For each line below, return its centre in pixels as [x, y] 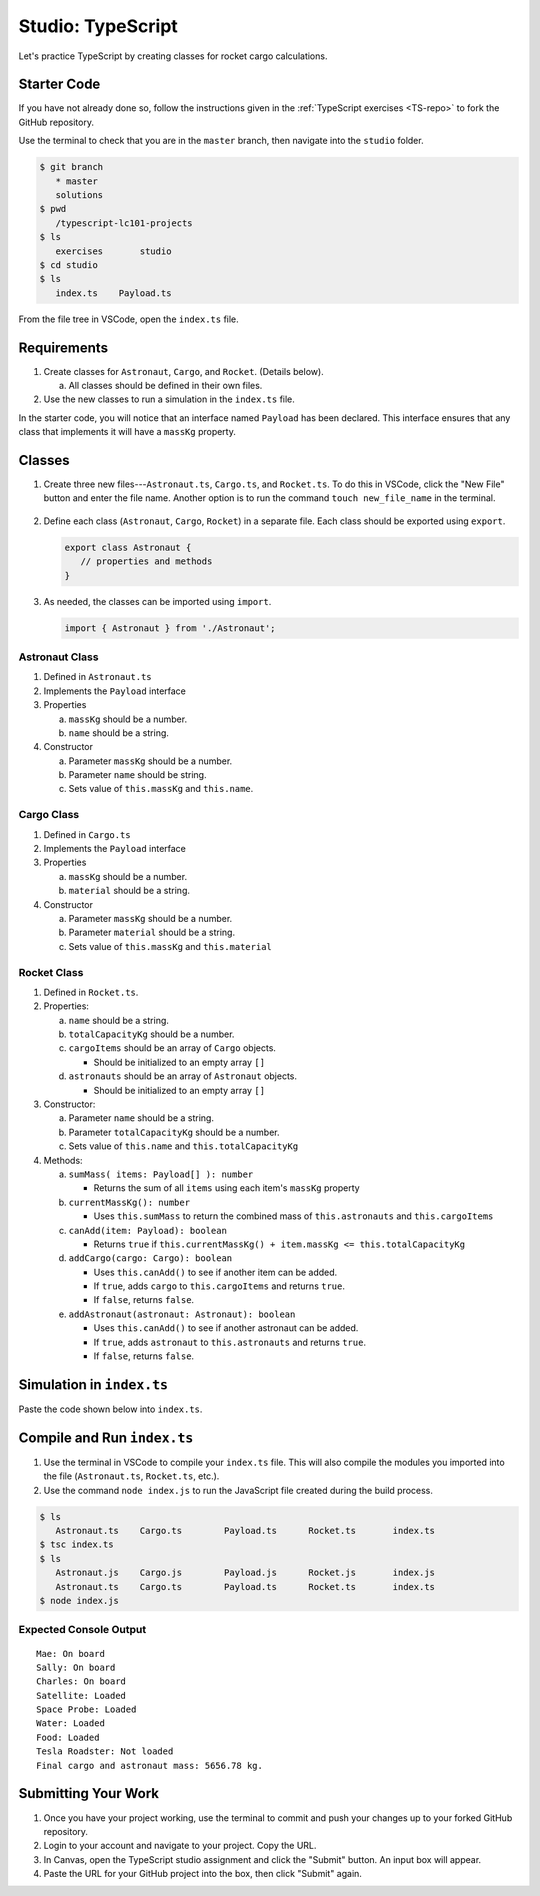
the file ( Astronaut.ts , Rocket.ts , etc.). [131, 1476]
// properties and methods [146, 561]
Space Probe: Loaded [86, 1709]
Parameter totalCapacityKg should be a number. [174, 1132]
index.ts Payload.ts [113, 293]
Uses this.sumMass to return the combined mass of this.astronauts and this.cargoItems [293, 1216]
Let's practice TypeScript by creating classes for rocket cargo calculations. [173, 56]
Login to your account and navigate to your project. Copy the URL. [180, 1846]
